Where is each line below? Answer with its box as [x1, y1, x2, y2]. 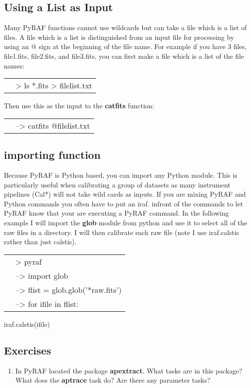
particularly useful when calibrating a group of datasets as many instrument [4, 179, 231, 189]
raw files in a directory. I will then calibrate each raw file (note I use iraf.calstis [4, 227, 239, 237]
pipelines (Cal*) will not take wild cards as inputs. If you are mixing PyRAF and [4, 189, 246, 199]
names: [4, 60, 25, 70]
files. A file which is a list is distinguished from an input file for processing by [4, 32, 234, 42]
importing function [4, 147, 101, 162]
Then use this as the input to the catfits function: [4, 101, 154, 111]
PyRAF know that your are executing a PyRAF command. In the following [4, 208, 229, 218]
